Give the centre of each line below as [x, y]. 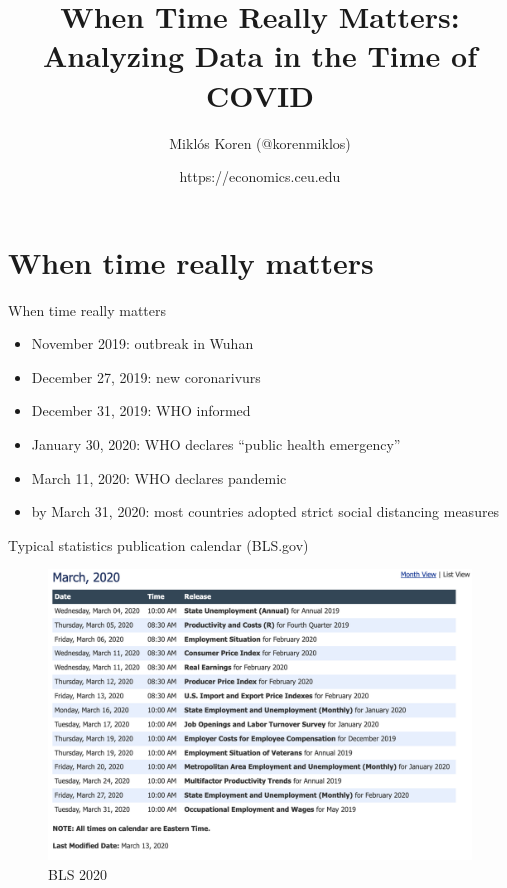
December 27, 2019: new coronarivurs [146, 376]
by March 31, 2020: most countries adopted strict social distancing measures [265, 511]
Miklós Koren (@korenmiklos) [260, 142]
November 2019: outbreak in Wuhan [142, 343]
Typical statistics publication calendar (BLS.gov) [158, 544]
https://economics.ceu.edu [260, 176]
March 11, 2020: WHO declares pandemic [159, 477]
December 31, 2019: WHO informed [141, 410]
